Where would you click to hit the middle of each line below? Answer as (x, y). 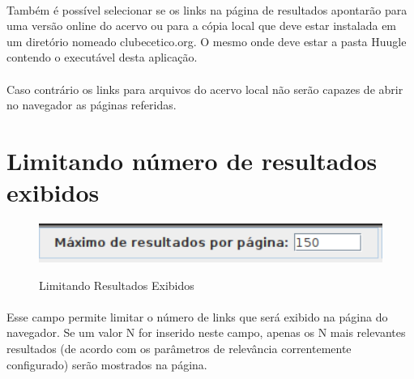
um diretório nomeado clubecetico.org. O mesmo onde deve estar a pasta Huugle (207, 41)
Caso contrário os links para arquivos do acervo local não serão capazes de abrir (205, 89)
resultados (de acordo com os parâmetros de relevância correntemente (179, 348)
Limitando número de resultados (192, 160)
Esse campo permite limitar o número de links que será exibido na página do (197, 316)
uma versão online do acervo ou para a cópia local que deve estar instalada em (202, 26)
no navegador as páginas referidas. (92, 105)
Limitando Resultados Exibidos (117, 285)
